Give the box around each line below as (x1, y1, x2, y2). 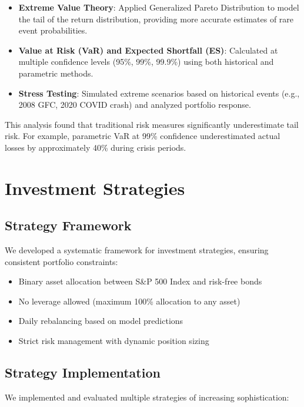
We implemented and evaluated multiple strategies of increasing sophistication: (5, 391, 289, 403)
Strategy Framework (5, 216, 132, 234)
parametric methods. (18, 67, 93, 79)
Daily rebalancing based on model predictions (18, 315, 183, 327)
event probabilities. (18, 24, 88, 37)
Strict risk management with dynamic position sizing (18, 335, 209, 347)
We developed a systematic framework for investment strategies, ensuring (5, 244, 269, 256)
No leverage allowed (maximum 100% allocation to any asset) (18, 295, 240, 307)
